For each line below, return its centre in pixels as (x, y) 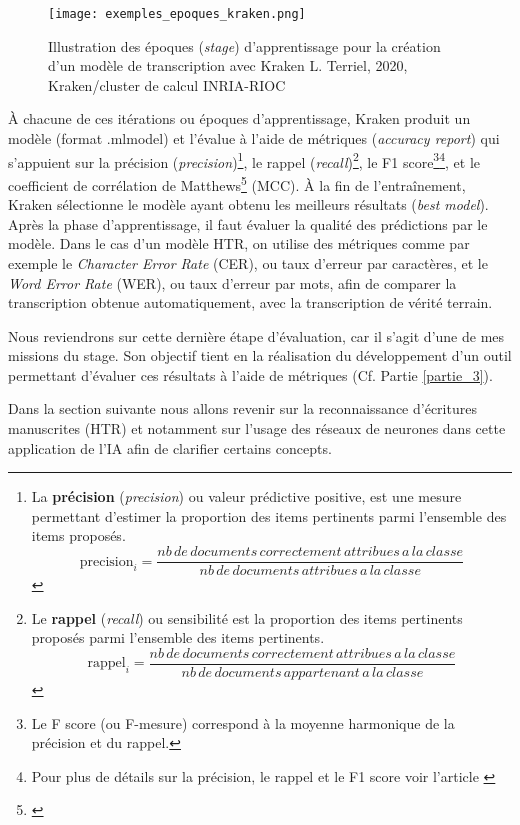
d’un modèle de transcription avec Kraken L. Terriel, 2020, (228, 65)
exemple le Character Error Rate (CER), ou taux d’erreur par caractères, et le (248, 262)
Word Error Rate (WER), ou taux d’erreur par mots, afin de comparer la (232, 282)
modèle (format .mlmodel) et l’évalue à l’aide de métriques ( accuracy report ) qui (254, 138)
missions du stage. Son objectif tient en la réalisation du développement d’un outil (260, 355)
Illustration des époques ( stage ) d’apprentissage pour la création (244, 45)
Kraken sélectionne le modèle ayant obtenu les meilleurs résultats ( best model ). (248, 204)
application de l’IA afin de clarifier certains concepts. (170, 447)
